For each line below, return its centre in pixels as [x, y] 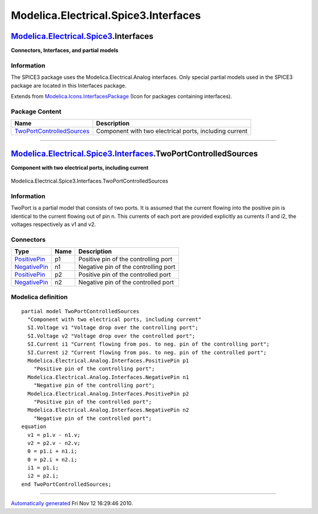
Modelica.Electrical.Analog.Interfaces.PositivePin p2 [108, 394]
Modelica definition [39, 297]
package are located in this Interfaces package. [69, 85]
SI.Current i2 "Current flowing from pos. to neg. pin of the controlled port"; [147, 352]
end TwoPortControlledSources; [67, 484]
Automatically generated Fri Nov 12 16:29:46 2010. [72, 503]
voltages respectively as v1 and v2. [54, 224]
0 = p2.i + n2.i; [52, 460]
